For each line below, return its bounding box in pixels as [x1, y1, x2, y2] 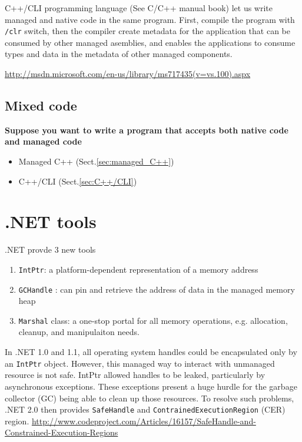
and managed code [5, 135, 82, 148]
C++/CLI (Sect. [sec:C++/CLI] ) [18, 175, 137, 187]
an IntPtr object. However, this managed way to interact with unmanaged [5, 357, 275, 369]
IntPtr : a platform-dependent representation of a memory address [18, 263, 258, 275]
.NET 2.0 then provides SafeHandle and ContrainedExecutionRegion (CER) [5, 403, 286, 416]
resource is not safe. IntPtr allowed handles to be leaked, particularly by [5, 369, 266, 381]
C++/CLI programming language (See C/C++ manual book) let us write [5, 2, 273, 14]
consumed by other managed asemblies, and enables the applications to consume [5, 36, 296, 48]
